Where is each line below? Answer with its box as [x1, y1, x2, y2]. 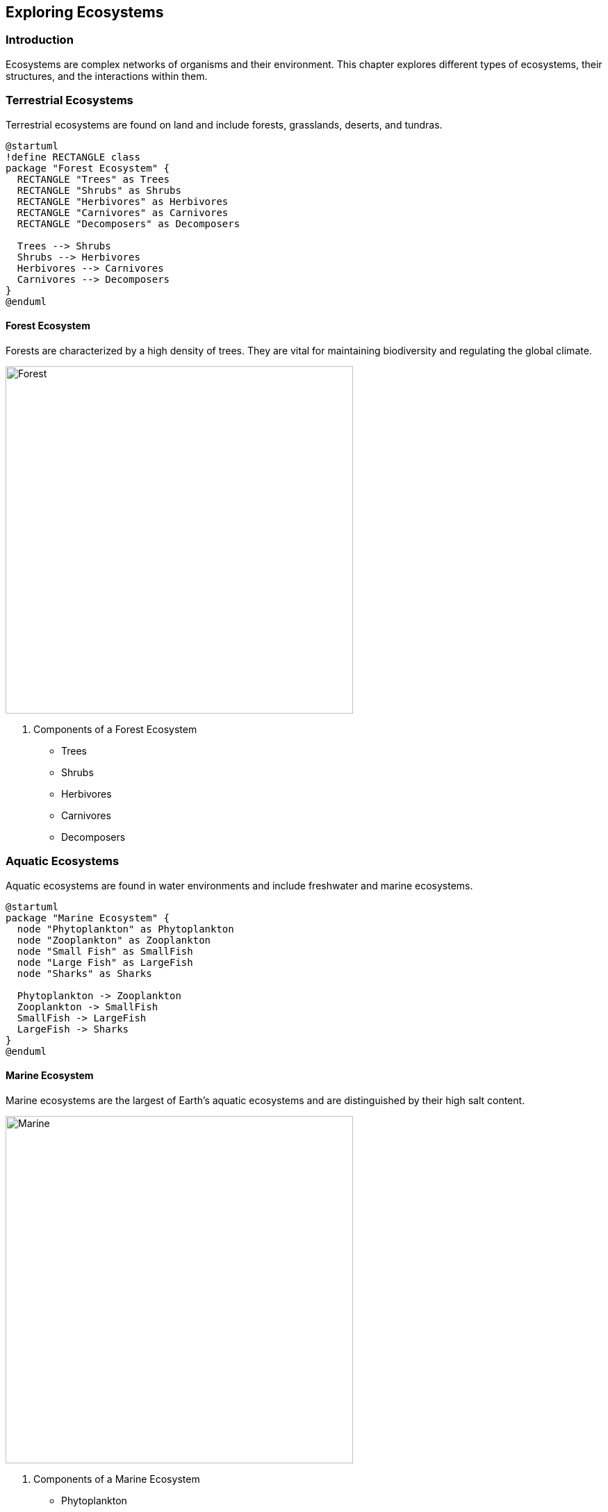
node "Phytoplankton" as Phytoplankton [17, 923, 234, 935]
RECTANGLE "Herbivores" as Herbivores [17, 195, 229, 207]
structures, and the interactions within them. [6, 69, 208, 82]
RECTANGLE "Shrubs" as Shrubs [17, 184, 181, 196]
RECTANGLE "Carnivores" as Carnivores [17, 206, 229, 218]
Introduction [6, 33, 74, 47]
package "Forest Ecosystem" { [6, 162, 170, 174]
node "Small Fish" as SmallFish [17, 945, 193, 957]
